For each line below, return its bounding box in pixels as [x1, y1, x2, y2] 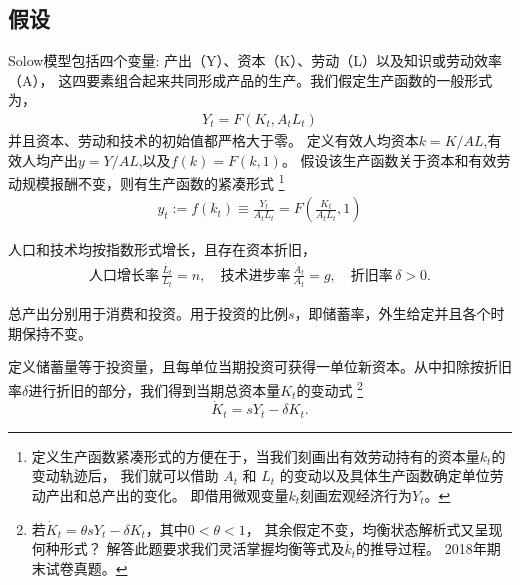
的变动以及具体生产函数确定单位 [279, 465, 490, 486]
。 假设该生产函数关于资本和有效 [281, 149, 497, 170]
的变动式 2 [296, 376, 363, 400]
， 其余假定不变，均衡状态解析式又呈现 [245, 518, 503, 539]
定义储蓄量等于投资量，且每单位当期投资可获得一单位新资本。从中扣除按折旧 [8, 356, 512, 377]
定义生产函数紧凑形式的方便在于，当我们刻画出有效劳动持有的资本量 [31, 445, 480, 466]
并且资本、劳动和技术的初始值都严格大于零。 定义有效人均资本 [8, 130, 419, 151]
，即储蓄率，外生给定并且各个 [294, 303, 491, 324]
